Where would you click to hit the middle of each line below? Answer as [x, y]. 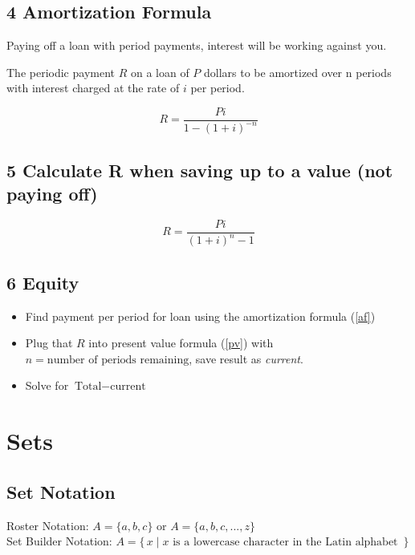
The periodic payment [61, 72]
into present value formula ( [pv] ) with [181, 343]
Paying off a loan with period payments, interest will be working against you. [197, 45]
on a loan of [160, 72]
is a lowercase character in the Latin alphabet [285, 543]
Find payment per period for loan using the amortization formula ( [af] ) [200, 316]
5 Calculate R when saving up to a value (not [200, 170]
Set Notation [61, 491]
